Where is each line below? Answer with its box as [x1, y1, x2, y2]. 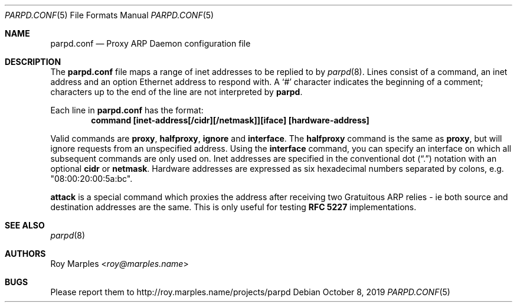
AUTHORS [5, 249, 46, 259]
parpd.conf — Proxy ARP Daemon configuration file [50, 38, 251, 48]
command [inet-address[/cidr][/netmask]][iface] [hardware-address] [91, 115, 369, 125]
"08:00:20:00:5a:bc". [50, 174, 133, 184]
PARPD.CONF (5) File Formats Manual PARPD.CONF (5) [5, 10, 214, 20]
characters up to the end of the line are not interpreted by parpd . [50, 87, 303, 97]
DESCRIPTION [5, 57, 61, 67]
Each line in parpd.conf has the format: [50, 105, 204, 115]
